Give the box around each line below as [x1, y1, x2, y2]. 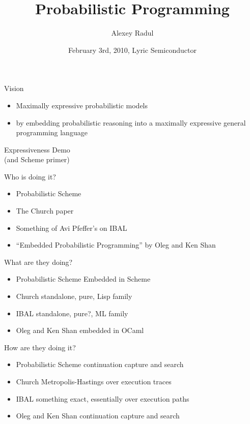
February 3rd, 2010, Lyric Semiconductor [68, 44, 197, 55]
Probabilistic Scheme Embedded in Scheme [16, 274, 151, 284]
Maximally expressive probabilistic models [16, 100, 148, 110]
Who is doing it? [4, 171, 56, 181]
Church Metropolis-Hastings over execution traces [16, 376, 172, 386]
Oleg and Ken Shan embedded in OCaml [16, 325, 144, 336]
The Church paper [16, 205, 74, 216]
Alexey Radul [111, 27, 154, 38]
